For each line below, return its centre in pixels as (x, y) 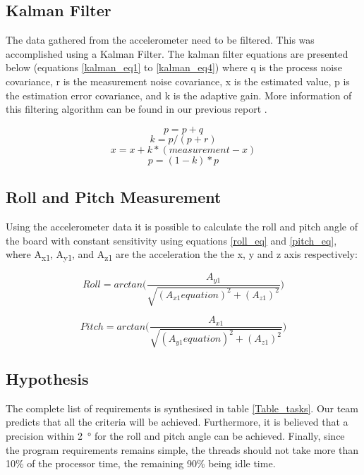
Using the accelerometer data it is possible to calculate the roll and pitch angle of (182, 226)
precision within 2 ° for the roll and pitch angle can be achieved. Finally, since (175, 436)
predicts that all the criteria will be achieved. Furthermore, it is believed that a (177, 422)
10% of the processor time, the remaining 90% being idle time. (141, 463)
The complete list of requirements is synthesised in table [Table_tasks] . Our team (182, 408)
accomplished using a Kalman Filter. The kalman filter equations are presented (177, 53)
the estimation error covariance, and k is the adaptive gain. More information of (179, 95)
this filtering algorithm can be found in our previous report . (136, 109)
